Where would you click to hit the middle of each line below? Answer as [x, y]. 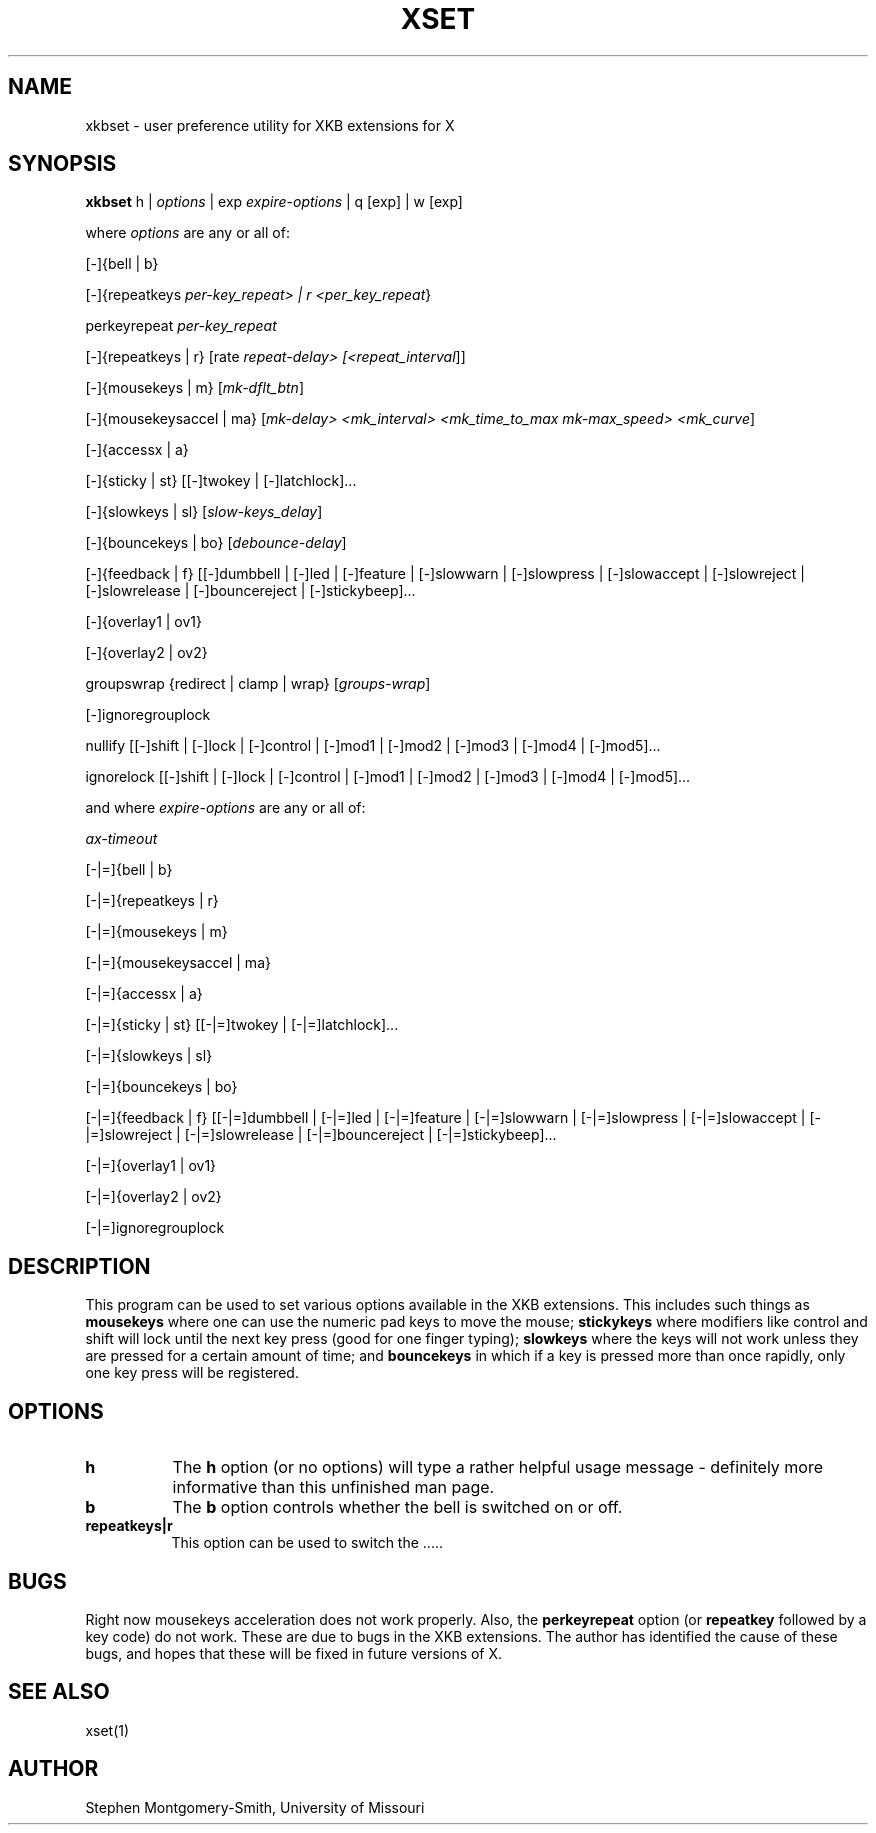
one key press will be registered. [192, 1373]
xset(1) [107, 1730]
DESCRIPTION [79, 1266]
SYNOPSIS [62, 164]
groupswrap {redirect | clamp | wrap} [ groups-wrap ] [258, 684]
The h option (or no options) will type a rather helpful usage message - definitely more [498, 1467]
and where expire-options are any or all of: [225, 808]
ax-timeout [121, 839]
